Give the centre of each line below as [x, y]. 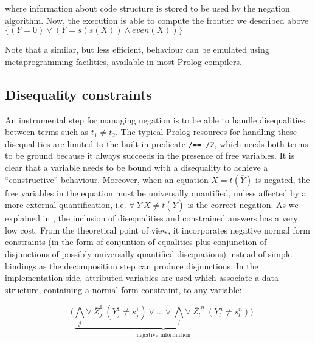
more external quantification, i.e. [66, 205]
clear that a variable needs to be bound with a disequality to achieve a [137, 168]
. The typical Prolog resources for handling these [206, 132]
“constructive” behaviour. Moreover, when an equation [107, 179]
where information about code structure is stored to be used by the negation [147, 8]
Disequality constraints [78, 94]
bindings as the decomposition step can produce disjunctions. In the [132, 265]
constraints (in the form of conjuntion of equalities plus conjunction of [136, 242]
